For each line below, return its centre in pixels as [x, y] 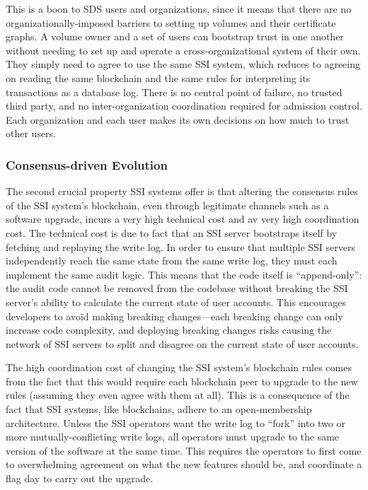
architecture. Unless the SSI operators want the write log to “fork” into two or [176, 422]
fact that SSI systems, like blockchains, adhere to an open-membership [159, 409]
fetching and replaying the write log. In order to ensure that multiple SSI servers [181, 246]
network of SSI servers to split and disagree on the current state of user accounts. [182, 343]
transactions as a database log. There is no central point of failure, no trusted [174, 92]
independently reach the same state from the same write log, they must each [172, 261]
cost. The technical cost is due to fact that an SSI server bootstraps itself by [172, 232]
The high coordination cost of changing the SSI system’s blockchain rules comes [179, 367]
